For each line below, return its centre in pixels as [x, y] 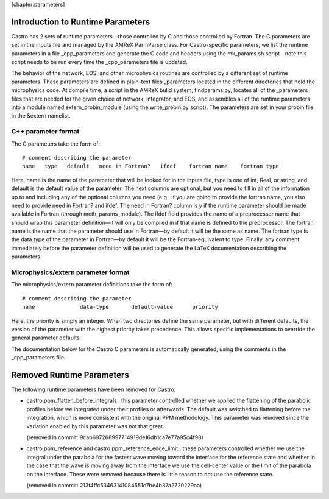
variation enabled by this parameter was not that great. [95, 426]
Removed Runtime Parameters [70, 375]
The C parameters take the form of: [56, 144]
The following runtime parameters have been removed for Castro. [94, 389]
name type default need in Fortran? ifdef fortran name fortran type [151, 166]
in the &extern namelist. [41, 116]
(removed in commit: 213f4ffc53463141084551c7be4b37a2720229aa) [114, 485]
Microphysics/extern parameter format [71, 272]
